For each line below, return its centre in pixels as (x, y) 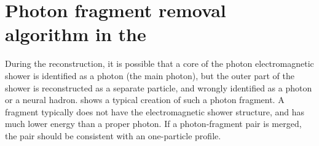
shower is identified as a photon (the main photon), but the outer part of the (150, 75)
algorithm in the (76, 34)
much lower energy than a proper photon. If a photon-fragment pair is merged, (153, 124)
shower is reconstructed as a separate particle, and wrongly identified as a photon (159, 87)
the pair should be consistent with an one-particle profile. (113, 135)
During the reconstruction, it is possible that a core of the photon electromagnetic (159, 63)
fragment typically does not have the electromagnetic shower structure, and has (155, 111)
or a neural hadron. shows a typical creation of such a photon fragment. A (145, 100)
